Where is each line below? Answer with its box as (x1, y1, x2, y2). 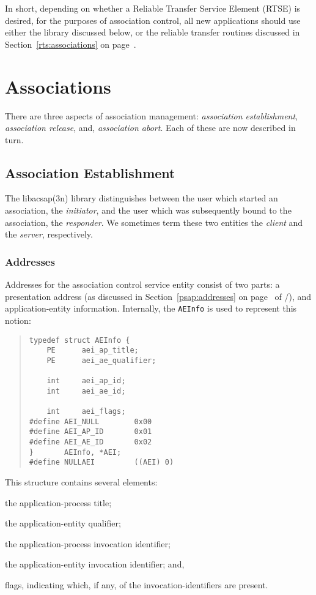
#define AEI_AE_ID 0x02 (29, 438, 152, 447)
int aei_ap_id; (46, 376, 126, 386)
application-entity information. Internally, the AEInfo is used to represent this (5, 302, 297, 315)
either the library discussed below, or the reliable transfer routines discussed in (5, 26, 300, 39)
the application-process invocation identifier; (5, 537, 171, 550)
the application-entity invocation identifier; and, (5, 558, 185, 571)
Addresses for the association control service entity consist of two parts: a (5, 278, 280, 291)
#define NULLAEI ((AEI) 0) (29, 458, 174, 467)
